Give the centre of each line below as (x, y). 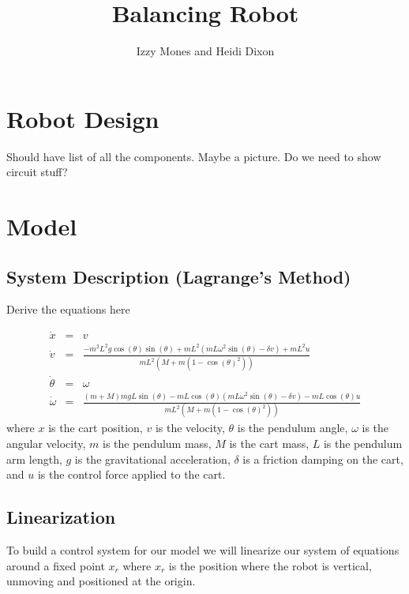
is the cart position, (96, 428)
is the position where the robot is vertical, (270, 565)
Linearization (61, 517)
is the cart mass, (269, 444)
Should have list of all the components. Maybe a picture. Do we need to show (194, 156)
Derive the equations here (68, 309)
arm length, (34, 459)
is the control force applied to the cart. (131, 474)
